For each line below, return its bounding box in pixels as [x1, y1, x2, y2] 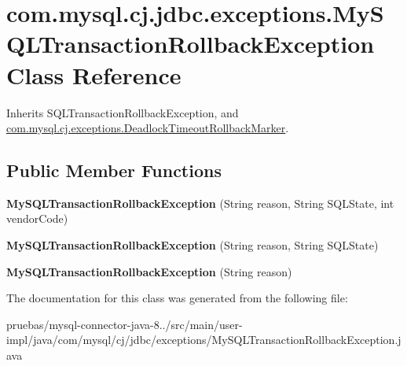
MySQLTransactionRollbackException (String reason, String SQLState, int [6, 194, 394, 211]
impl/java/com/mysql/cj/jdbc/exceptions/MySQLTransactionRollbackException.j [6, 331, 401, 348]
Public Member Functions [6, 158, 222, 183]
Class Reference [6, 58, 181, 91]
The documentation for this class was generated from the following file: [6, 290, 348, 306]
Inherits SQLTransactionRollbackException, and [6, 104, 239, 120]
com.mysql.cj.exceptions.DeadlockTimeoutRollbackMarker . [6, 120, 289, 136]
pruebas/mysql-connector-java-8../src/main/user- [6, 316, 243, 332]
